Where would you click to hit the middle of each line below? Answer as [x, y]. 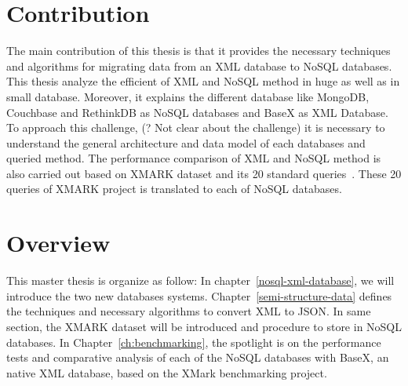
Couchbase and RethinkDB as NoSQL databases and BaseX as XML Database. [197, 112]
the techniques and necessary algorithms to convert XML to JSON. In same [189, 311]
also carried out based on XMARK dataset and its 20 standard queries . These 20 [204, 173]
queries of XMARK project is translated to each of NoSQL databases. [174, 189]
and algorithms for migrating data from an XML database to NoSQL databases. [199, 66]
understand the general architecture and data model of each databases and [186, 142]
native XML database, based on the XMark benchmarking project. [167, 372]
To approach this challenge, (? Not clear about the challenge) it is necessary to [196, 127]
